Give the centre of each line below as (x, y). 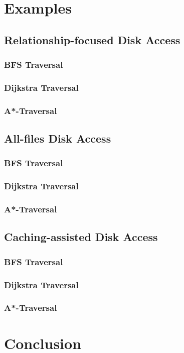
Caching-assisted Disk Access (81, 237)
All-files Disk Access (58, 138)
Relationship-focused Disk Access (92, 39)
